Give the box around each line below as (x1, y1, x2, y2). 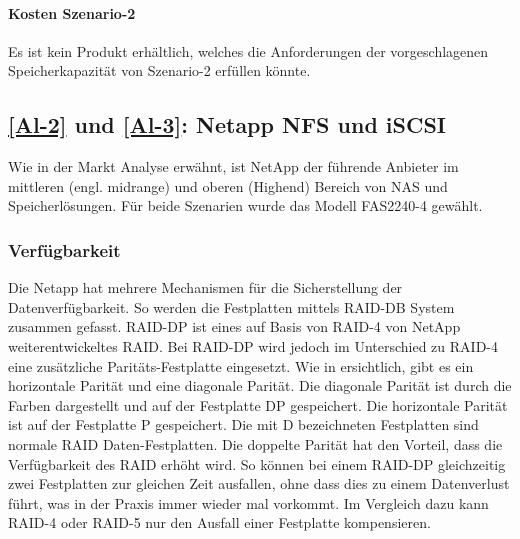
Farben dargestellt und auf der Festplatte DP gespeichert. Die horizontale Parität (8, 394, 508, 415)
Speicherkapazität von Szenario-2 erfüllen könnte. (8, 60, 311, 81)
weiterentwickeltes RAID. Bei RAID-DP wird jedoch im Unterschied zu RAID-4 (8, 335, 498, 356)
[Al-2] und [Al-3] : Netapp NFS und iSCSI (8, 109, 447, 140)
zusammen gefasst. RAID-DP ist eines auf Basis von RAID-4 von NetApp (8, 316, 461, 337)
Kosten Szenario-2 (8, 2, 136, 23)
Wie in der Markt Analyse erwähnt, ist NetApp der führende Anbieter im (8, 156, 459, 177)
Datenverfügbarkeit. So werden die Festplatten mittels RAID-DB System (8, 296, 455, 317)
